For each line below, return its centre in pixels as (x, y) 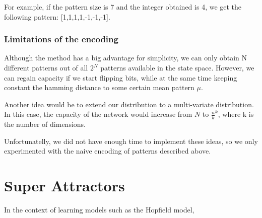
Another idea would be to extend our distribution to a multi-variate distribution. (129, 104)
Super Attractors (64, 186)
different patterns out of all (46, 67)
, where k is (236, 114)
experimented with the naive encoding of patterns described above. (108, 151)
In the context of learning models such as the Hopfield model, (99, 210)
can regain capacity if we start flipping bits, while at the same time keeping (121, 77)
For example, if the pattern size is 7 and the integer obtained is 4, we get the (123, 7)
